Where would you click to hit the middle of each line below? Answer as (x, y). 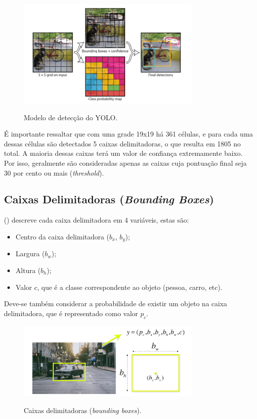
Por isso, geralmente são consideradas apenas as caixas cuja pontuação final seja (125, 163)
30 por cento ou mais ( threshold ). (54, 172)
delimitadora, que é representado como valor (71, 313)
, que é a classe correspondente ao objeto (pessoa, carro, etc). (130, 287)
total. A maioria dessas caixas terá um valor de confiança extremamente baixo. (123, 153)
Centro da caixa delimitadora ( (62, 236)
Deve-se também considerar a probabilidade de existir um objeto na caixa (116, 303)
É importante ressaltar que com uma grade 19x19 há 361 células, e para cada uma (128, 134)
